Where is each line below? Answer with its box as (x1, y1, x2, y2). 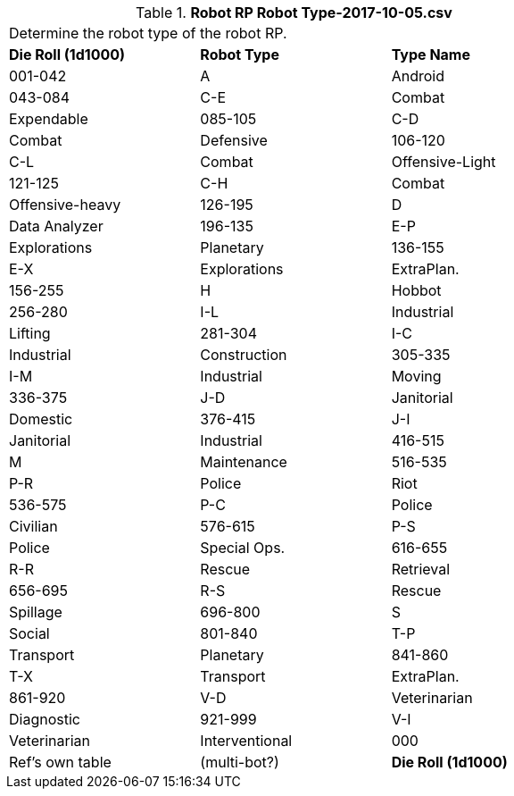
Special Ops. (200, 539, 286, 557)
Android (391, 67, 444, 85)
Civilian (9, 517, 58, 535)
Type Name (391, 46, 470, 63)
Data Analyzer (9, 217, 104, 235)
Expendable (9, 110, 88, 128)
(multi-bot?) (200, 753, 279, 771)
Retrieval (391, 560, 451, 578)
